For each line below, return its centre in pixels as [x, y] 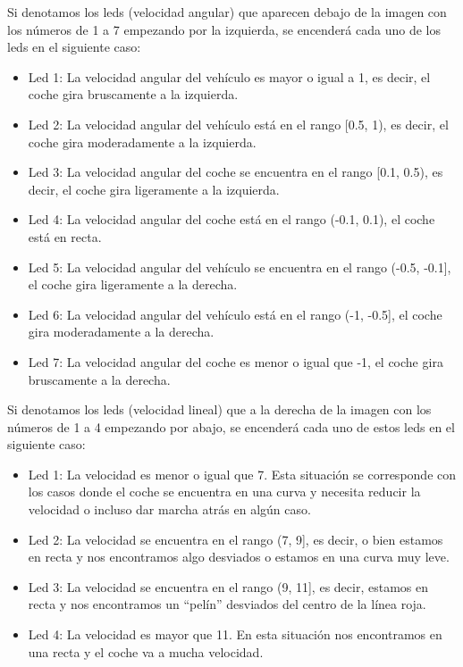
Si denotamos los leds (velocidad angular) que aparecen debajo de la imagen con [227, 12]
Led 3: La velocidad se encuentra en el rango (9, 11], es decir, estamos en [228, 586]
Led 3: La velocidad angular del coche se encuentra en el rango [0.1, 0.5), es [236, 172]
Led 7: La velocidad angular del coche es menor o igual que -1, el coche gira [236, 361]
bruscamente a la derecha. [99, 379]
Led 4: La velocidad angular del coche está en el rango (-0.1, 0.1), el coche [231, 219]
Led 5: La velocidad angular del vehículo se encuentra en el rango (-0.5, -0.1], [240, 267]
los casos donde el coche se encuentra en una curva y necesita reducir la [224, 492]
